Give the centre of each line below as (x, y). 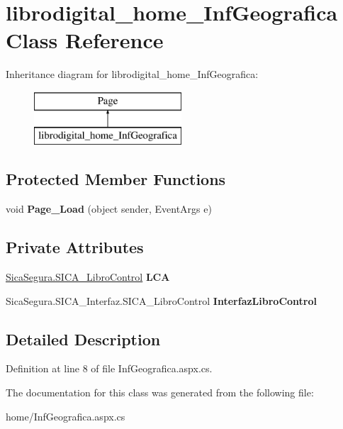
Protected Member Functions (116, 179)
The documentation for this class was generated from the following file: (160, 392)
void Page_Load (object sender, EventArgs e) (109, 209)
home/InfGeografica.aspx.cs (66, 416)
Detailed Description (83, 339)
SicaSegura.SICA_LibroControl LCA (88, 277)
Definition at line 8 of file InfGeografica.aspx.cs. (109, 368)
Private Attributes (75, 247)
